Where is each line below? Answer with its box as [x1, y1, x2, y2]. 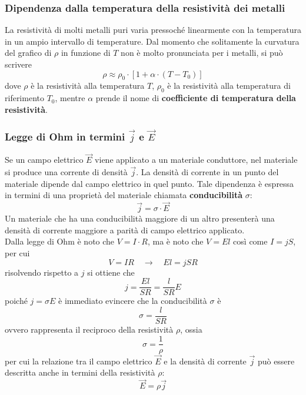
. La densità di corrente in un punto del [136, 166, 279, 178]
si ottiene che [87, 266, 135, 278]
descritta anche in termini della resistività [5, 366, 155, 379]
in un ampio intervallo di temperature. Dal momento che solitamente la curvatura [5, 35, 300, 47]
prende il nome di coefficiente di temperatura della [95, 92, 296, 104]
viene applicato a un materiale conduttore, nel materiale [95, 153, 298, 166]
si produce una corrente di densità [5, 166, 128, 178]
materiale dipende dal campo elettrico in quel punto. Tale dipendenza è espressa [5, 177, 294, 189]
